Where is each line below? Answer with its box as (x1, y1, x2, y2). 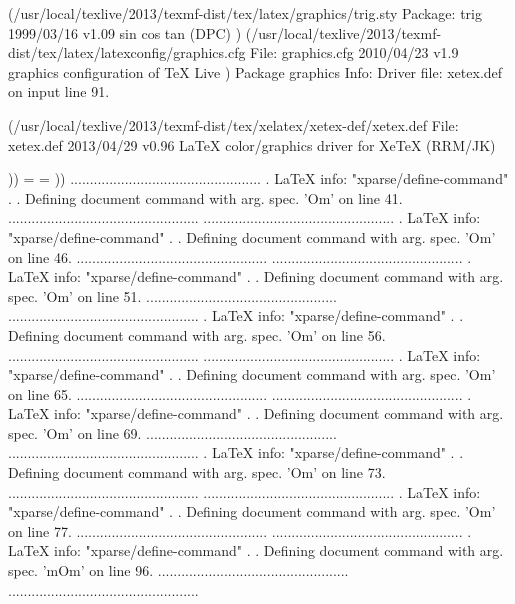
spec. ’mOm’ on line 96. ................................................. (8, 560, 349, 581)
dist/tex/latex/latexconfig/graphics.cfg (8, 42, 246, 63)
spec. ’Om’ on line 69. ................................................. (8, 422, 337, 443)
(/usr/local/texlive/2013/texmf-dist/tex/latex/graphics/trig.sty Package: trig (8, 3, 482, 23)
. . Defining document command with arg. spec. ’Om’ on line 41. (8, 187, 403, 208)
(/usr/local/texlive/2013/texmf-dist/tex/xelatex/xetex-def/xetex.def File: (8, 114, 459, 135)
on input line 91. (8, 81, 110, 102)
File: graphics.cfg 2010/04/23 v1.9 (250, 42, 459, 63)
